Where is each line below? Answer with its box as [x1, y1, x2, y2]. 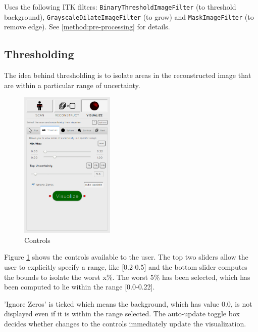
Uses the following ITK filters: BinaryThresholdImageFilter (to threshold [4, 2, 236, 12]
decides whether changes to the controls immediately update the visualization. [4, 318, 246, 329]
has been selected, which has [162, 271, 250, 282]
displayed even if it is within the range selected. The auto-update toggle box [4, 308, 240, 319]
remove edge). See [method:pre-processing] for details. [4, 21, 170, 32]
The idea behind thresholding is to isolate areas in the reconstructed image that [4, 70, 251, 80]
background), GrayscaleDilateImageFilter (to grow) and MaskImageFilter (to [4, 11, 254, 22]
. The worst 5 [112, 271, 154, 282]
